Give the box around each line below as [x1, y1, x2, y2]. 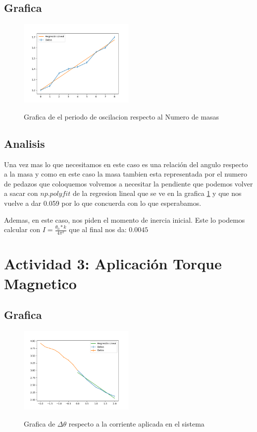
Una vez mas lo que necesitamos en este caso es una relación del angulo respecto [4, 159, 248, 169]
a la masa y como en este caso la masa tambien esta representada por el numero [4, 169, 247, 179]
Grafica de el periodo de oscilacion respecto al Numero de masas [24, 111, 219, 122]
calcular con [4, 224, 41, 235]
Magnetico [4, 273, 77, 293]
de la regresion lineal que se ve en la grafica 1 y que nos [72, 188, 242, 198]
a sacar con [4, 188, 38, 198]
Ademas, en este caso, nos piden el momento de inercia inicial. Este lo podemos [4, 214, 245, 225]
